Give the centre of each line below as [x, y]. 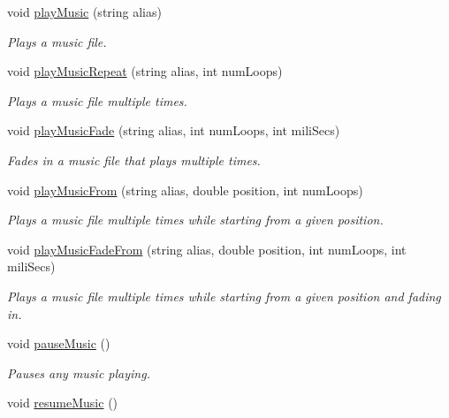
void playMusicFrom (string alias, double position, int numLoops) [185, 190]
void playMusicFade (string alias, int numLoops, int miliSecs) [174, 130]
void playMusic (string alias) [84, 11]
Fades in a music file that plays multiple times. [134, 160]
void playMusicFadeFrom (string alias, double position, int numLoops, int [207, 249]
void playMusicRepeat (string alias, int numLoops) [145, 71]
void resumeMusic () [63, 403]
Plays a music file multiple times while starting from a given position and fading [224, 296]
